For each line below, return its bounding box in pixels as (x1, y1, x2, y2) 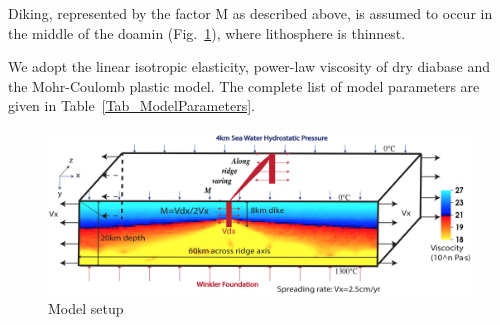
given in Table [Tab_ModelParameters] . (8, 95, 255, 116)
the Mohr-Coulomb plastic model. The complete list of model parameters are (8, 75, 480, 96)
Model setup (48, 298, 124, 319)
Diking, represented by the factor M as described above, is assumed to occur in (8, 3, 493, 23)
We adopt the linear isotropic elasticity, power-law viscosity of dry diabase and (8, 56, 491, 77)
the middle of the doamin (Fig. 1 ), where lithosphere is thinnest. (8, 22, 406, 43)
